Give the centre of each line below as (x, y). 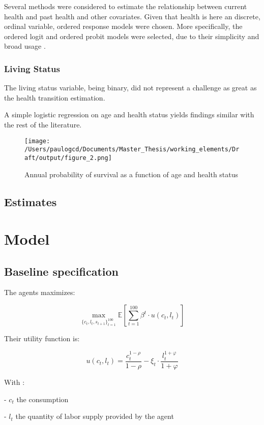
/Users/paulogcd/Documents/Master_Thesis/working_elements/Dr (132, 150)
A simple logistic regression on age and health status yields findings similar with (129, 115)
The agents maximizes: (40, 292)
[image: (37, 141)
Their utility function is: (42, 338)
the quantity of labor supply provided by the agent (95, 416)
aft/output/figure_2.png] (68, 158)
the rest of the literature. (43, 124)
